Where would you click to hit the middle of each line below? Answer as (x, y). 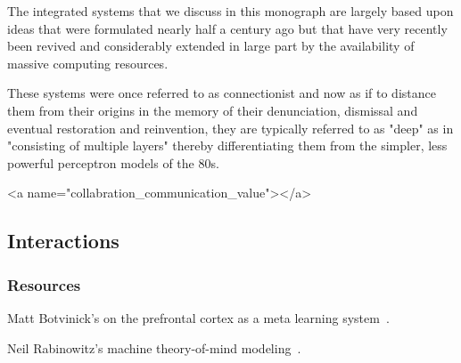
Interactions (63, 241)
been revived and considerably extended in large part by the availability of (211, 46)
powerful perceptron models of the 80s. (113, 162)
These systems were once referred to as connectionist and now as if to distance (222, 93)
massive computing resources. (88, 63)
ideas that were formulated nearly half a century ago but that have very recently (227, 28)
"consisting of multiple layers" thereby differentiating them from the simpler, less (227, 145)
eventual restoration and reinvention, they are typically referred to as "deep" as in (230, 128)
